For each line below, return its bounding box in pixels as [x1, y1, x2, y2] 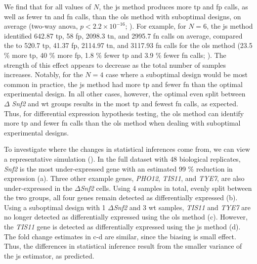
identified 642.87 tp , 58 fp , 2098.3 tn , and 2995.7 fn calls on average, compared [4, 30, 243, 41]
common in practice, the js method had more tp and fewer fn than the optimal [4, 79, 243, 89]
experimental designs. [4, 127, 69, 137]
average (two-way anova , [4, 21, 78, 31]
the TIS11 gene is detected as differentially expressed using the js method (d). [4, 221, 241, 232]
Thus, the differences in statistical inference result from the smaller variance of [4, 241, 242, 251]
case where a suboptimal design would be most [105, 69, 248, 80]
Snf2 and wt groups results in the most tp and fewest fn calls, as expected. [12, 98, 238, 108]
